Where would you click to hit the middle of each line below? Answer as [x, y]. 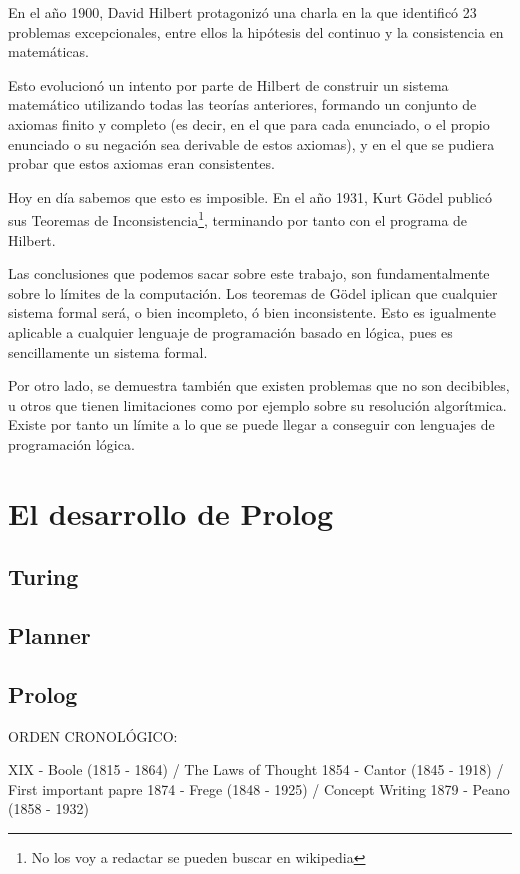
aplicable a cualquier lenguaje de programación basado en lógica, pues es [230, 331]
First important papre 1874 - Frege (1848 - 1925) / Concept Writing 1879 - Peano [259, 788]
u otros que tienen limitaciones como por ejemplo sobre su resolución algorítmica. [257, 404]
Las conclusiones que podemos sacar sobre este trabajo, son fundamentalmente [249, 273]
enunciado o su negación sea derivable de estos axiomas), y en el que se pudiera [251, 143]
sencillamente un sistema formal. [108, 351]
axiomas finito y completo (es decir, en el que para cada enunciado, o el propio [249, 123]
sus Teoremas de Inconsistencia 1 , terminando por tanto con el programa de [238, 218]
